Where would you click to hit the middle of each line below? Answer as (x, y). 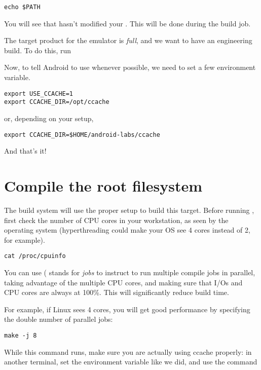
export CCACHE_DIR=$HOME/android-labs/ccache (82, 135)
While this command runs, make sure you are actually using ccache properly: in (128, 351)
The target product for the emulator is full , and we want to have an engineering (128, 40)
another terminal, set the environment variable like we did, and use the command (131, 362)
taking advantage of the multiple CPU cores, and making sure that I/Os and (123, 282)
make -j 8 (21, 335)
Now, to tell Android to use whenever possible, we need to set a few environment (130, 67)
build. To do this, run (38, 50)
